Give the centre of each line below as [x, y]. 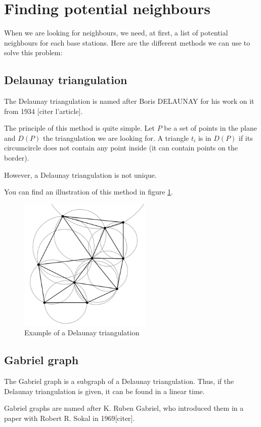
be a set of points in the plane [210, 128]
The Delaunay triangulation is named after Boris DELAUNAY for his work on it [129, 101]
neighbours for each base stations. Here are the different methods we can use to [127, 42]
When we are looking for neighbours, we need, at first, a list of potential [116, 33]
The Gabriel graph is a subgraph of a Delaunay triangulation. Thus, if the [119, 381]
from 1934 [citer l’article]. [43, 111]
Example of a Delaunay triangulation [82, 333]
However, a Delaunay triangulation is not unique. [80, 174]
